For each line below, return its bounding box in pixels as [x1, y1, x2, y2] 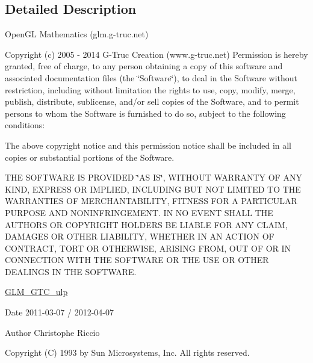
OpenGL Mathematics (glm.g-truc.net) [5, 28, 149, 40]
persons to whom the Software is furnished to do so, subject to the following [5, 107, 286, 119]
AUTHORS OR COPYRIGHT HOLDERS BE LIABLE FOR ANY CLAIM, [5, 218, 288, 231]
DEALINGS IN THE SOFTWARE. [5, 265, 137, 278]
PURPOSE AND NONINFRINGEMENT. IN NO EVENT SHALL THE [5, 206, 273, 219]
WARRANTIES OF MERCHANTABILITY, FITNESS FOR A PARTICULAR [5, 194, 297, 207]
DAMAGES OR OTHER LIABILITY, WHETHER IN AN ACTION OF [5, 230, 274, 243]
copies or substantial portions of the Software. [5, 150, 175, 163]
